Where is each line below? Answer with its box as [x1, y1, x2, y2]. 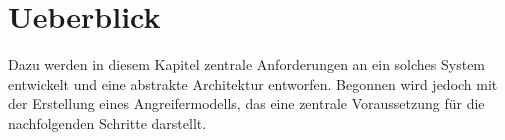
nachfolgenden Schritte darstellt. [8, 112, 207, 133]
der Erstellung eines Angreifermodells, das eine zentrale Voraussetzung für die [8, 93, 485, 114]
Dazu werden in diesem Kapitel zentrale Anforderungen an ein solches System [8, 54, 486, 75]
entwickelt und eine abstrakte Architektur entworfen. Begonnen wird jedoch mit [8, 73, 498, 94]
